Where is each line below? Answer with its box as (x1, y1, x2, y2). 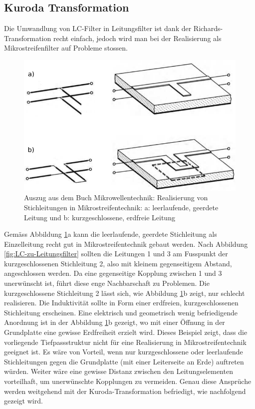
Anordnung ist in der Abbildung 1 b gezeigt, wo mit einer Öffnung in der (4, 317, 225, 327)
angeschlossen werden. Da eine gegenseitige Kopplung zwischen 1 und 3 (4, 268, 222, 278)
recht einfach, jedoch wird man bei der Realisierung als (53, 33, 222, 43)
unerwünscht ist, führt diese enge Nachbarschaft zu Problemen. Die (4, 278, 210, 288)
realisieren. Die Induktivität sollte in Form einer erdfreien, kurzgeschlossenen (4, 297, 239, 308)
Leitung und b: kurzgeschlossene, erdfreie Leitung (24, 212, 175, 222)
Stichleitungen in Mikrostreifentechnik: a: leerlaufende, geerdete (24, 202, 219, 212)
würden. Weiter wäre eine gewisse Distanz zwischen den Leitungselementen (4, 366, 233, 376)
